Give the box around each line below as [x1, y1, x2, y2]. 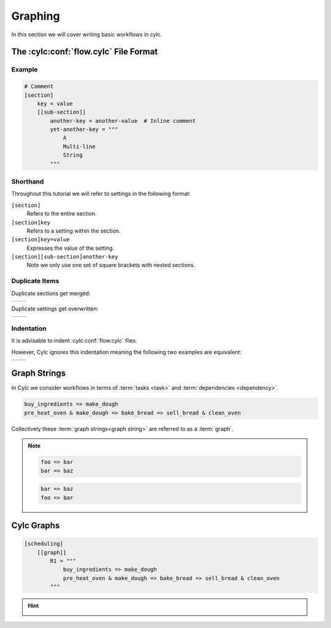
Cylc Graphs [11, 520, 60, 530]
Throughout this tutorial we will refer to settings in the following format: [11, 190, 191, 198]
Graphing [11, 9, 61, 23]
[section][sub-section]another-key [11, 254, 119, 260]
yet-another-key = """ [50, 126, 119, 133]
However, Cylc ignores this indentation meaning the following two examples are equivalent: [11, 348, 242, 355]
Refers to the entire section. [26, 210, 97, 217]
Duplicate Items [11, 277, 59, 285]
